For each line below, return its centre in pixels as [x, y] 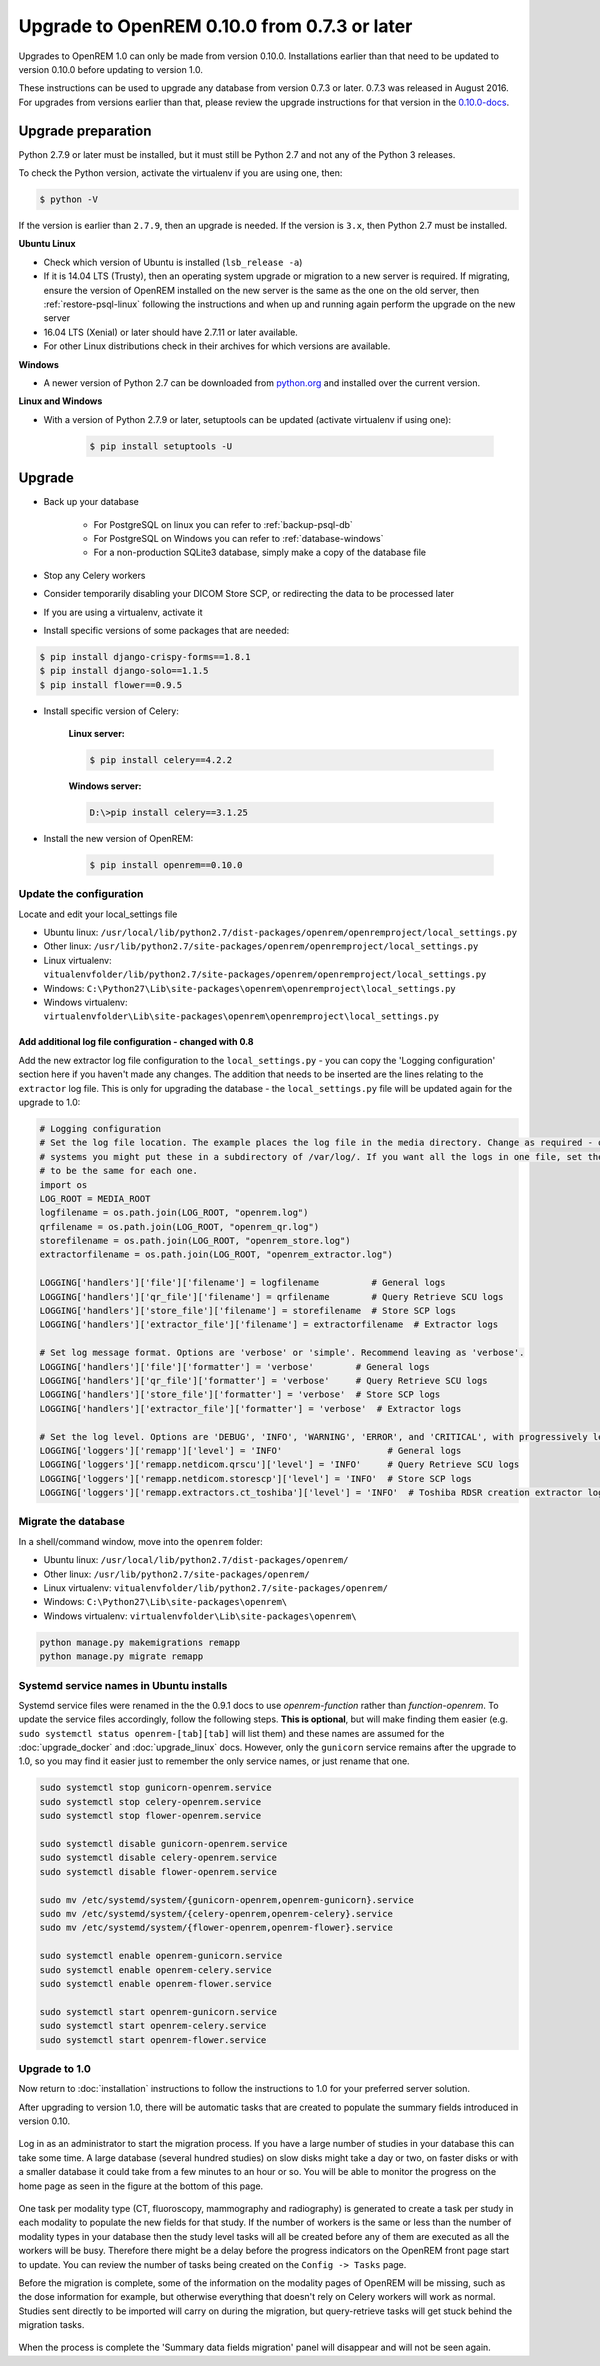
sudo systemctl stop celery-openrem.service [150, 1801]
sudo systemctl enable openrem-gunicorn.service [161, 1956]
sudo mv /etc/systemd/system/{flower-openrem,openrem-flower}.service [216, 1928]
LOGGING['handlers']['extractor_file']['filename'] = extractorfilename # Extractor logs [269, 1324]
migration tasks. [51, 2325]
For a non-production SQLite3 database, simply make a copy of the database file [260, 552]
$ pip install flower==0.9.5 [111, 684]
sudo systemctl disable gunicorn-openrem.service [163, 1844]
